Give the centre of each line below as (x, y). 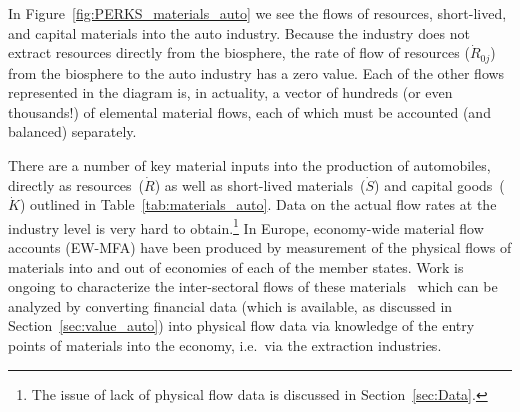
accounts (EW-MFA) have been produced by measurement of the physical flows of (260, 247)
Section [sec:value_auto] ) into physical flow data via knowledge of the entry (241, 325)
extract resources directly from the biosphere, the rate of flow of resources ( (239, 52)
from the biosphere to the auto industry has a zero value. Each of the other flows (256, 72)
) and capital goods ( (439, 184)
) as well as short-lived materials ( (260, 184)
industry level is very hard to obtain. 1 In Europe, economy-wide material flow (246, 226)
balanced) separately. (72, 131)
